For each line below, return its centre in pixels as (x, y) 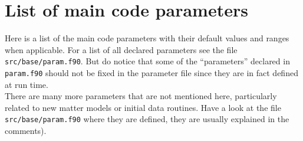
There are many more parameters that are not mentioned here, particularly (141, 96)
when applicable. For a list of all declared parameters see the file (121, 49)
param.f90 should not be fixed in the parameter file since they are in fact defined (151, 72)
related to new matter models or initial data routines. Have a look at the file (143, 107)
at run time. (27, 84)
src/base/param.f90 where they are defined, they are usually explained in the (147, 119)
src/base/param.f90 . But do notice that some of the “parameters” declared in (147, 61)
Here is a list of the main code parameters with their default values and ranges (147, 38)
